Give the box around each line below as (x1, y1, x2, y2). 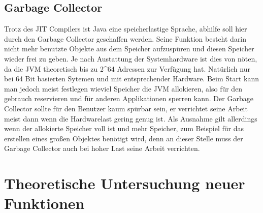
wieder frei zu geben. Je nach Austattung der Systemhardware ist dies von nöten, (4, 53, 257, 64)
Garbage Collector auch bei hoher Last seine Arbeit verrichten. (4, 143, 200, 154)
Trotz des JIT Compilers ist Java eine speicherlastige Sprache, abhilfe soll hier (4, 23, 247, 34)
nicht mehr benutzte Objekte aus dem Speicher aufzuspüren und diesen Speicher (4, 43, 254, 54)
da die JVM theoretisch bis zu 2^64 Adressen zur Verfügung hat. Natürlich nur (4, 63, 250, 74)
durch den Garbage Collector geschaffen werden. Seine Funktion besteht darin (4, 33, 247, 44)
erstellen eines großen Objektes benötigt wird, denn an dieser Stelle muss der (4, 133, 243, 143)
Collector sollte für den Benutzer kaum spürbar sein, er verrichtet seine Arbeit (4, 103, 248, 113)
